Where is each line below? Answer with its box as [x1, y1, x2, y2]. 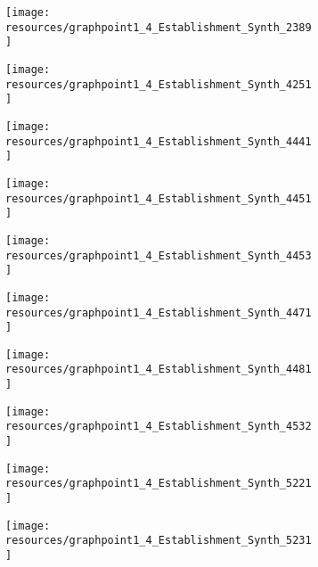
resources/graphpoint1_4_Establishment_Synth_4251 [5, 78, 312, 91]
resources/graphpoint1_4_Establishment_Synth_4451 [5, 192, 312, 205]
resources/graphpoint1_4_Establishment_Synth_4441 [5, 135, 312, 148]
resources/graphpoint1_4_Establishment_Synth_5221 [5, 477, 312, 490]
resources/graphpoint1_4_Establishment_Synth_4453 [5, 249, 312, 262]
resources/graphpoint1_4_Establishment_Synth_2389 [5, 21, 312, 34]
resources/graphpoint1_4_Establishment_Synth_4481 [5, 363, 312, 376]
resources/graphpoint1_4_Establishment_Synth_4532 [5, 420, 312, 433]
